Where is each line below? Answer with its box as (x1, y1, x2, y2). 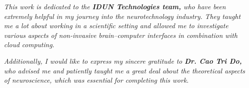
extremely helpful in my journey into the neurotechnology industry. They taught (4, 11, 241, 21)
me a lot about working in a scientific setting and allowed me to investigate (4, 20, 228, 31)
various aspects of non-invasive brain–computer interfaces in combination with (4, 30, 238, 40)
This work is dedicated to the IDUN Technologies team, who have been (4, 1, 226, 11)
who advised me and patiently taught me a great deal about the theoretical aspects (4, 65, 245, 75)
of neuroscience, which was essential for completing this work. (4, 75, 189, 85)
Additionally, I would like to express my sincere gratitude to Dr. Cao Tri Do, (4, 55, 242, 66)
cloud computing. (4, 39, 55, 50)
